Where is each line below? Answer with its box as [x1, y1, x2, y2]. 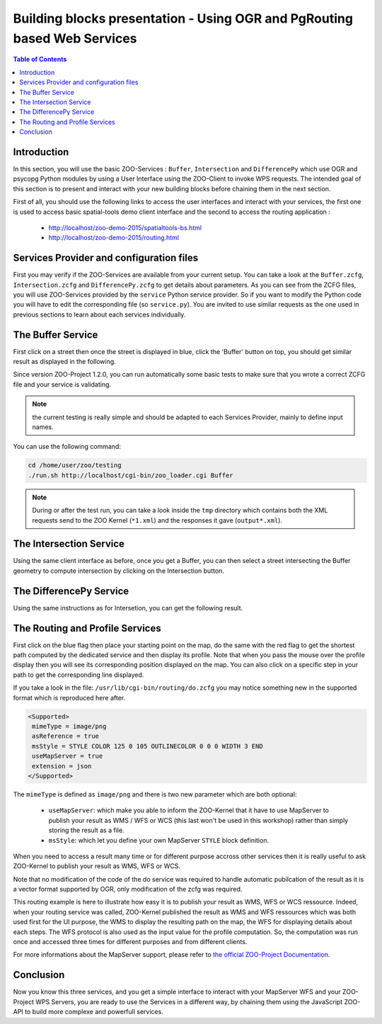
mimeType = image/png [32, 722, 107, 731]
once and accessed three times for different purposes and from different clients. [13, 938, 248, 946]
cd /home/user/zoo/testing [28, 461, 122, 470]
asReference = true [32, 732, 99, 740]
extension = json [32, 762, 92, 770]
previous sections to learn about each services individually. [13, 310, 186, 319]
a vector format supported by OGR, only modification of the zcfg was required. [13, 885, 243, 894]
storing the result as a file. [48, 826, 125, 835]
